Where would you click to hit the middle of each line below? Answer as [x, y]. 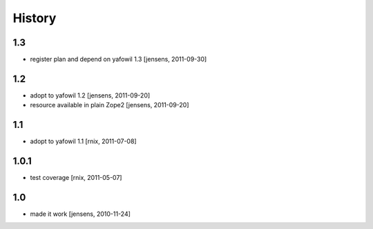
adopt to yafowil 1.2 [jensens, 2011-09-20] [90, 95]
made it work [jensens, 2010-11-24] [80, 214]
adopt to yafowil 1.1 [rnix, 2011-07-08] [84, 141]
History [35, 18]
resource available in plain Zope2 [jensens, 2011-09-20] [109, 105]
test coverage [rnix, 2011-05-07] [76, 178]
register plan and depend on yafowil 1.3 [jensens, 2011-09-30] [118, 59]
